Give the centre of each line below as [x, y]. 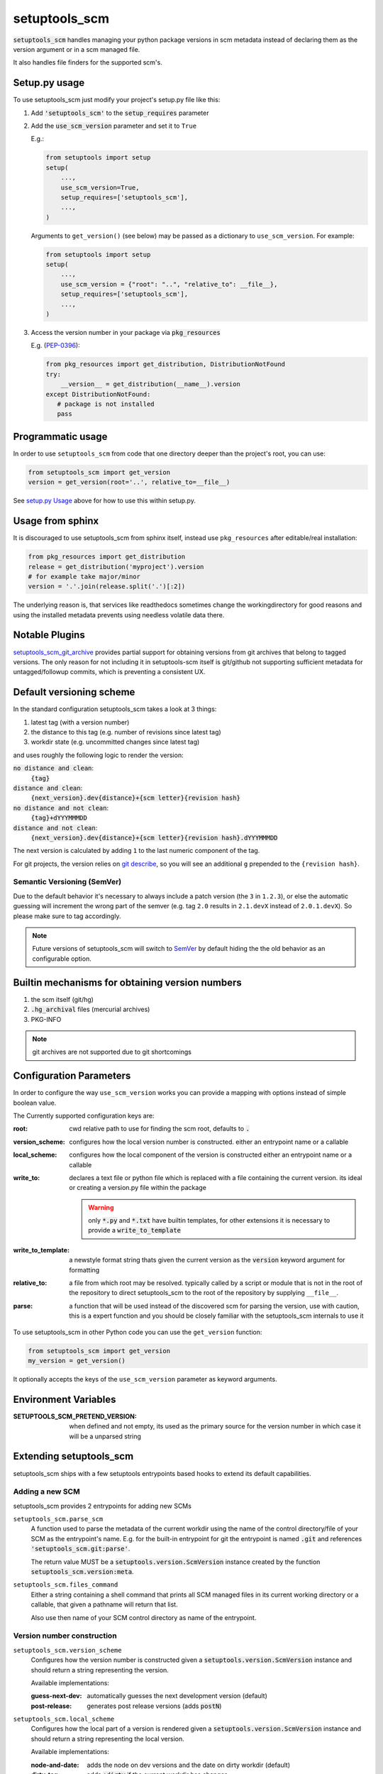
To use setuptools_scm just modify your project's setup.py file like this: [117, 100]
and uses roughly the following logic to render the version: [98, 755]
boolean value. [35, 1103]
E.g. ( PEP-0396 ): [56, 346]
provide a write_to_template [134, 1230]
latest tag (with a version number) [80, 722]
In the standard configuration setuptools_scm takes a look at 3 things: [115, 709]
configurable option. [62, 959]
